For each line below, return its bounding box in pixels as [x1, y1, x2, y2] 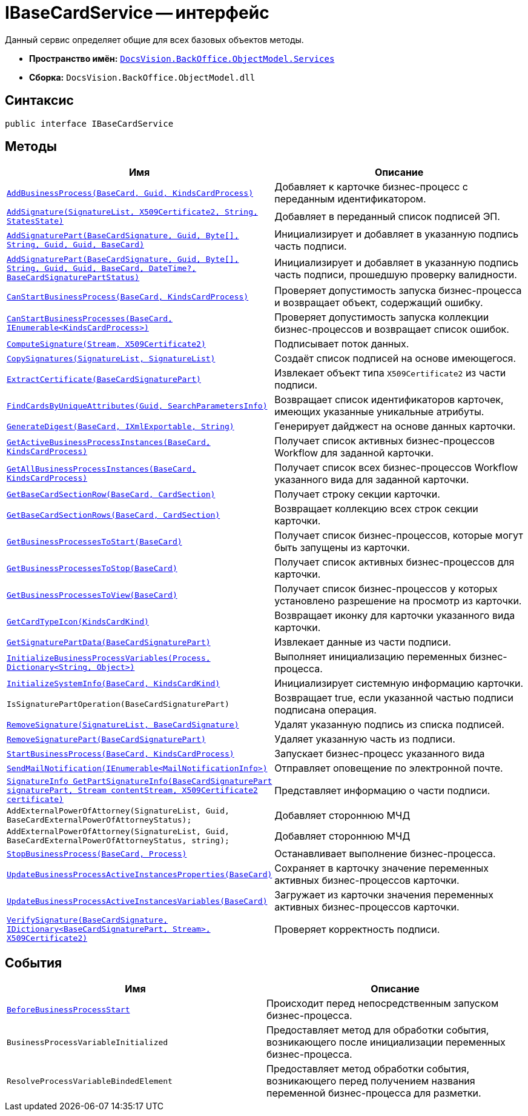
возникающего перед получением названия [266, 1075, 475, 1088]
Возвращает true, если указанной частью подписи [274, 692, 513, 704]
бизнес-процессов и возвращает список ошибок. [274, 323, 509, 336]
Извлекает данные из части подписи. [274, 636, 451, 649]
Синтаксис [5, 93, 74, 109]
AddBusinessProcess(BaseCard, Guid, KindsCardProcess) [7, 188, 253, 198]
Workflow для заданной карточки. [274, 447, 434, 459]
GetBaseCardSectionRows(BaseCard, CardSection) [7, 510, 220, 520]
